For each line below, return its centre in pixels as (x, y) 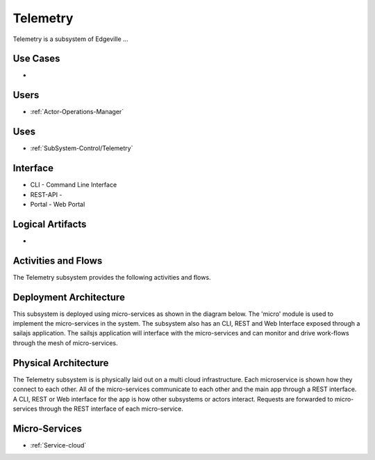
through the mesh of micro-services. (65, 343)
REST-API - (46, 194)
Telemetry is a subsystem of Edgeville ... (70, 39)
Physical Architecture (61, 363)
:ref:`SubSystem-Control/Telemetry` (82, 148)
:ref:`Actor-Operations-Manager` (77, 112)
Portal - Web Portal (58, 204)
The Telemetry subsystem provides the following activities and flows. (112, 277)
